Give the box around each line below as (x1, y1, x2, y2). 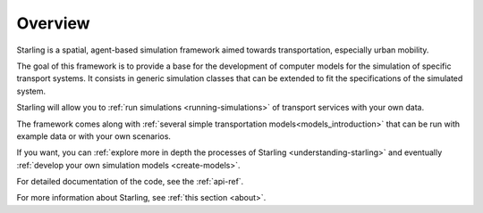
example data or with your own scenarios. (16, 130, 172, 142)
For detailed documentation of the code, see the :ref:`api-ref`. (16, 176, 244, 187)
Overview (16, 13, 90, 33)
